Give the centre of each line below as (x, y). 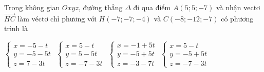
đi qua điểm (152, 7)
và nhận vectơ (238, 7)
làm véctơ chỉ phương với (57, 18)
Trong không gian (32, 7)
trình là (16, 28)
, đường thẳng (100, 7)
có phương (237, 18)
